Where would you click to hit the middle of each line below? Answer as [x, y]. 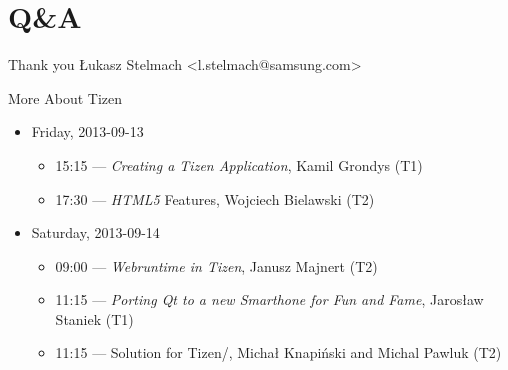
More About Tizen [65, 97]
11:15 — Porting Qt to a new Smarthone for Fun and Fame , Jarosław [269, 299]
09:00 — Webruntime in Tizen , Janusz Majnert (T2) [216, 265]
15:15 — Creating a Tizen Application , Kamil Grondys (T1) [239, 164]
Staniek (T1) [94, 318]
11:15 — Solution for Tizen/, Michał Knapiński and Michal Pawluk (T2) [278, 352]
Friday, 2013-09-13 [87, 131]
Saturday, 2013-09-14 [95, 232]
